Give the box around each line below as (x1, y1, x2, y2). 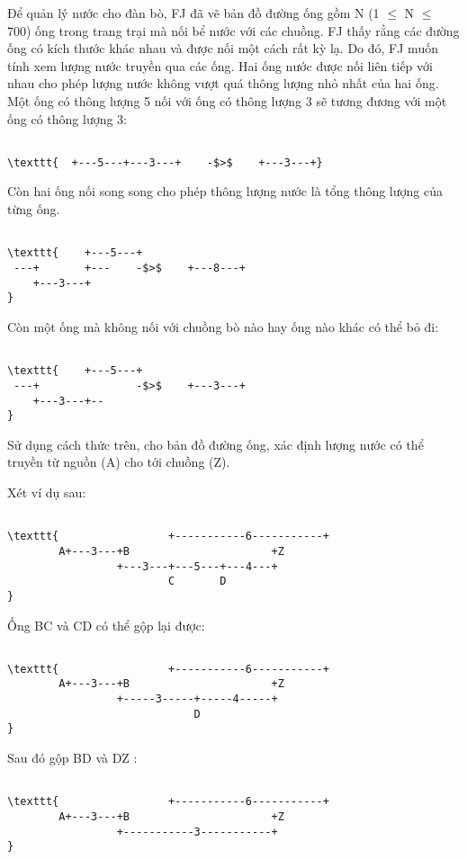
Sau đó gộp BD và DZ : (7, 748, 138, 767)
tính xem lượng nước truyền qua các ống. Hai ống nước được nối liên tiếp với (7, 56, 433, 75)
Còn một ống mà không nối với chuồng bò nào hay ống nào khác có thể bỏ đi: (7, 317, 439, 336)
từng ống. (7, 200, 60, 219)
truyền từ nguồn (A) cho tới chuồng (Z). (7, 452, 230, 471)
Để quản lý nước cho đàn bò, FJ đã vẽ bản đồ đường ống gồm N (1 (7, 4, 380, 22)
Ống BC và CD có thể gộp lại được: (7, 615, 205, 634)
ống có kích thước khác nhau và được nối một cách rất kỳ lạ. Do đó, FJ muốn (7, 39, 438, 58)
